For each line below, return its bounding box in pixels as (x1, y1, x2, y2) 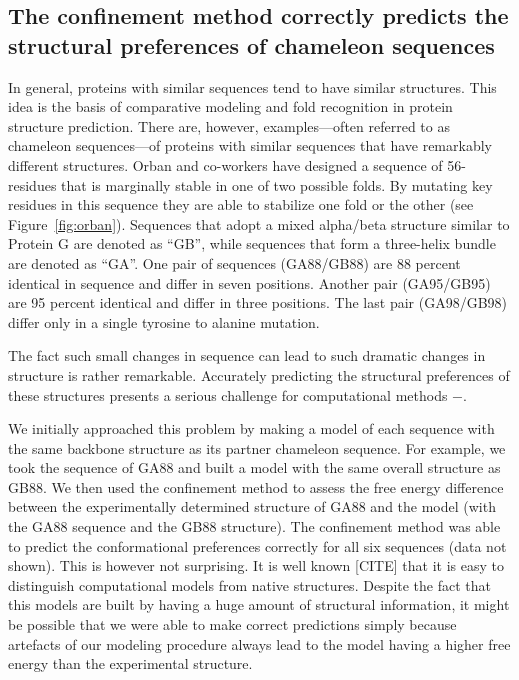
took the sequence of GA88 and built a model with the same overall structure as (8, 457, 501, 478)
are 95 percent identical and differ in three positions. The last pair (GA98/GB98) (8, 292, 507, 313)
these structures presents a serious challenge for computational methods (8, 384, 448, 405)
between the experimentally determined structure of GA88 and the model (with (8, 496, 496, 517)
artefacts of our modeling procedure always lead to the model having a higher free (8, 633, 511, 654)
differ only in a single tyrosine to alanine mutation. (8, 311, 320, 332)
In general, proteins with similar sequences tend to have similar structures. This (8, 76, 497, 97)
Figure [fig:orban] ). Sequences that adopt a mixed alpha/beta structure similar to (8, 213, 510, 234)
